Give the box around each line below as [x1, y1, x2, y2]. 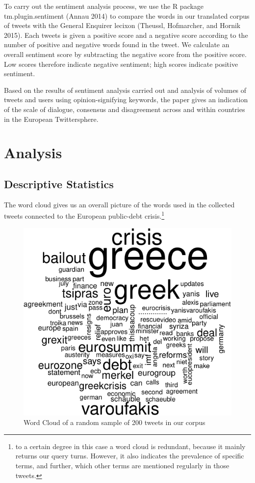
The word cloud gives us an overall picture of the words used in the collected [4, 199, 235, 209]
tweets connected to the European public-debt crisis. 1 [4, 209, 165, 221]
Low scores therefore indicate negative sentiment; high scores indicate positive [4, 58, 238, 69]
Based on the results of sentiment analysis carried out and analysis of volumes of [4, 85, 247, 95]
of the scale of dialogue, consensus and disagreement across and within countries [4, 104, 245, 114]
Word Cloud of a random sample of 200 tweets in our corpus [24, 417, 205, 427]
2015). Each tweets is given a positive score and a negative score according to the [4, 29, 248, 40]
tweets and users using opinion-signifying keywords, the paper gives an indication [4, 94, 248, 105]
